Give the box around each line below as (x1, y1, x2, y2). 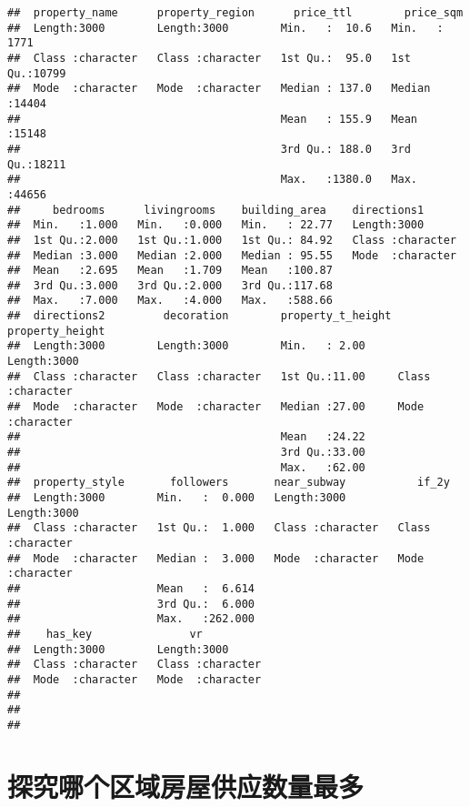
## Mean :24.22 (7, 430, 365, 444)
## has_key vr (7, 627, 203, 641)
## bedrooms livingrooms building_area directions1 (7, 203, 425, 217)
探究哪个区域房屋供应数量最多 (7, 767, 365, 804)
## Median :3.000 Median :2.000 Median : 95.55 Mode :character (7, 248, 456, 262)
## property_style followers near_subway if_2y (7, 476, 450, 489)
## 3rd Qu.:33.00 (7, 446, 365, 459)
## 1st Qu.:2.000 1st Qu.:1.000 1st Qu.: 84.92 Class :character (7, 233, 456, 247)
